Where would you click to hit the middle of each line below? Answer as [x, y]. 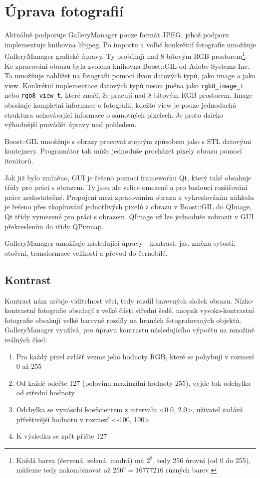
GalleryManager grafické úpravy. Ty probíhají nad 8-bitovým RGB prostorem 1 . [126, 55]
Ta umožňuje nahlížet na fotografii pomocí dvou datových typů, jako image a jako [130, 76]
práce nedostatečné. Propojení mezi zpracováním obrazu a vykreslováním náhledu [129, 197]
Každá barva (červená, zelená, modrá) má [80, 460]
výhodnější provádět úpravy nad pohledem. [71, 124]
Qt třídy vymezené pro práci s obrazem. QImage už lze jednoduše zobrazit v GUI [129, 216]
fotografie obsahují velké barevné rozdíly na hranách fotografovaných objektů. [123, 320]
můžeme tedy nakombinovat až [63, 470]
